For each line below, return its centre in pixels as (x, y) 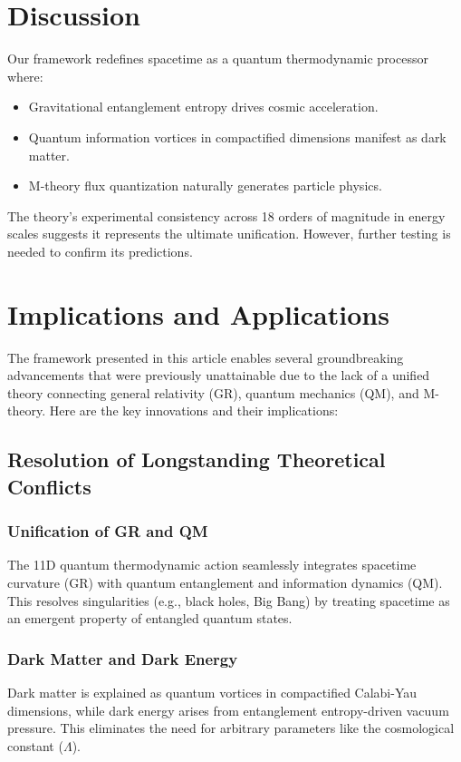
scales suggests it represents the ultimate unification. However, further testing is (229, 234)
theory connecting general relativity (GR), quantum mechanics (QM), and (213, 392)
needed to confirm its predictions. (100, 251)
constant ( (35, 745)
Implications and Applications (198, 313)
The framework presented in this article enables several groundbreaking (206, 357)
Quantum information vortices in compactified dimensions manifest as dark (237, 137)
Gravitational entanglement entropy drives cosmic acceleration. (203, 107)
